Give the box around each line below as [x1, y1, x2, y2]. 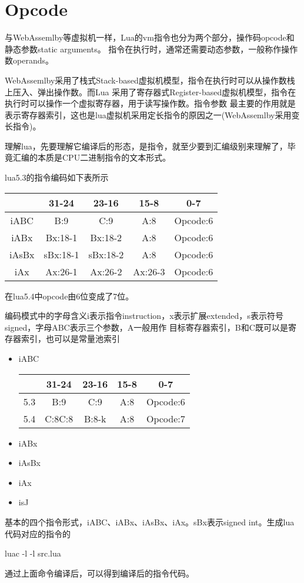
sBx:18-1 [44, 247, 79, 261]
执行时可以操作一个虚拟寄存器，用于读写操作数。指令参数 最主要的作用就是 [5, 97, 296, 109]
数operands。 [5, 54, 54, 66]
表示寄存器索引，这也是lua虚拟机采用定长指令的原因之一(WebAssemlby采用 [5, 108, 292, 121]
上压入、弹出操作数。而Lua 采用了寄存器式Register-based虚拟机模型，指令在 [5, 85, 296, 98]
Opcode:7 [146, 411, 185, 425]
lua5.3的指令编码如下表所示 [5, 171, 109, 184]
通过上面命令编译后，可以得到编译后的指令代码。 [5, 567, 194, 579]
